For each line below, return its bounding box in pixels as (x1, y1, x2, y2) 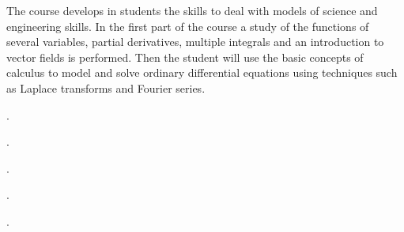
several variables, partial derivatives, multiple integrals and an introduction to (6, 33, 384, 50)
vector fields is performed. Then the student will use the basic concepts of (6, 48, 364, 65)
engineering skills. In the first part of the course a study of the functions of (6, 17, 369, 34)
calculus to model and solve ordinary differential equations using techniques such (6, 64, 398, 81)
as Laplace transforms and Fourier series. (6, 79, 206, 96)
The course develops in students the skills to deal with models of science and (6, 2, 378, 18)
